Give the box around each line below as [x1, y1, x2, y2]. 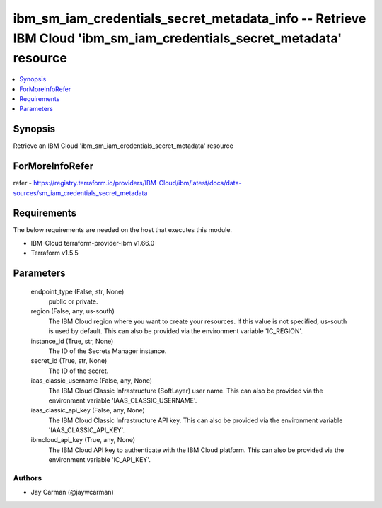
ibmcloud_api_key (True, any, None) [30, 436, 136, 444]
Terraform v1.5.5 [30, 248, 79, 258]
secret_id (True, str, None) [30, 357, 108, 365]
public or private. [48, 297, 98, 306]
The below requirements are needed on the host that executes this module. [13, 226, 233, 234]
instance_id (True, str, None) [30, 337, 114, 345]
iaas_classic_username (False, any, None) [30, 376, 152, 385]
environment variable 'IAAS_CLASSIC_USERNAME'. [48, 396, 197, 405]
